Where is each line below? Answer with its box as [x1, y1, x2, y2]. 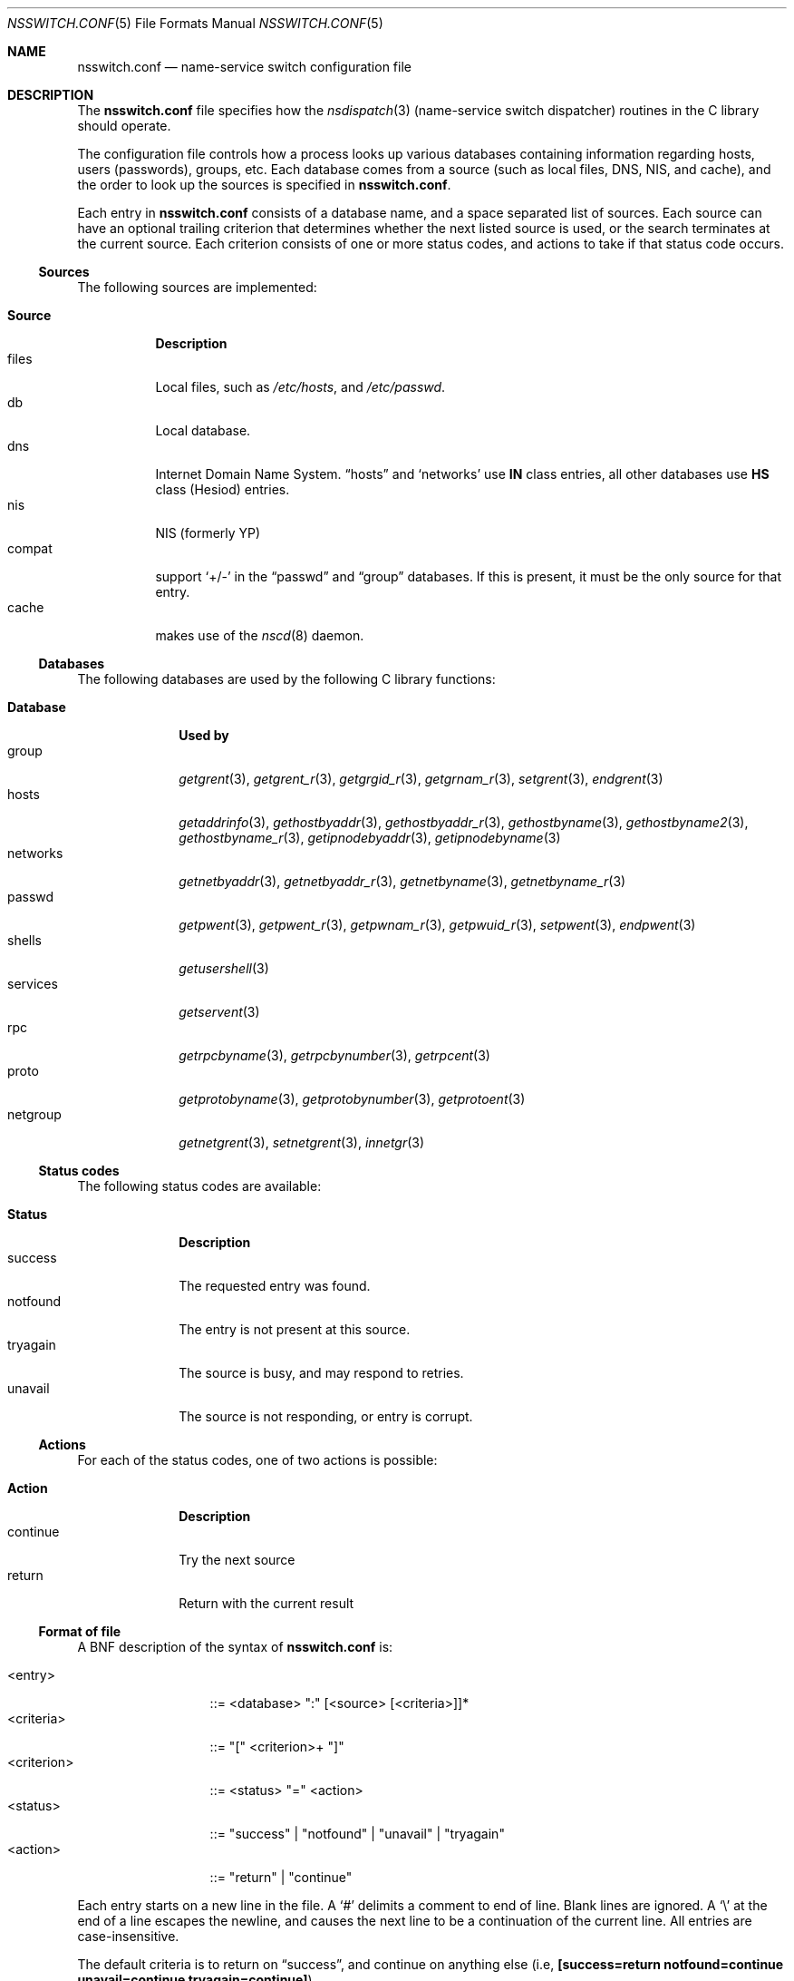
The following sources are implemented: [77, 279, 317, 295]
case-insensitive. [77, 1928, 179, 1944]
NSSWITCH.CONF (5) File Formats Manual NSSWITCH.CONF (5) [7, 15, 383, 31]
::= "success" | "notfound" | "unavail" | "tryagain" [209, 1826, 505, 1841]
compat [7, 541, 53, 556]
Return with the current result [179, 1596, 354, 1611]
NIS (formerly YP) [155, 525, 261, 541]
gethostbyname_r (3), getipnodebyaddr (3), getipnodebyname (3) [179, 830, 561, 845]
